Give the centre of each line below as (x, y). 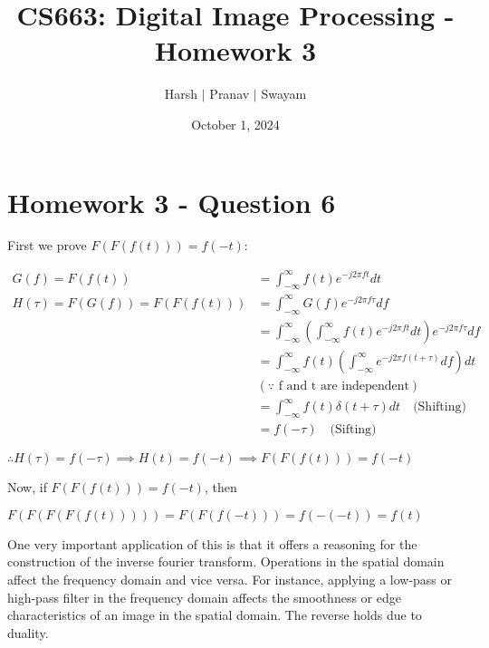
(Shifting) (440, 407)
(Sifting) (353, 430)
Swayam (284, 94)
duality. (28, 632)
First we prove (47, 245)
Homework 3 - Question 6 (172, 202)
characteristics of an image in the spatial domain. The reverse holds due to (215, 615)
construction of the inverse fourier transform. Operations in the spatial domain (226, 561)
